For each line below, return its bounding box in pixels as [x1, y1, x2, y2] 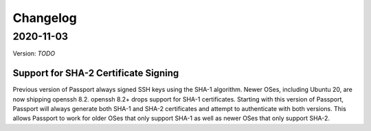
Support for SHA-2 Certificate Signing [12, 67, 179, 79]
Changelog [12, 10, 77, 25]
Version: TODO [12, 49, 55, 58]
